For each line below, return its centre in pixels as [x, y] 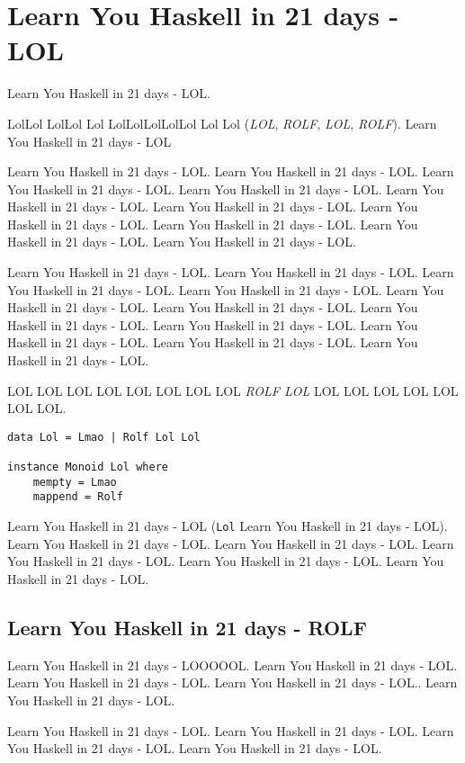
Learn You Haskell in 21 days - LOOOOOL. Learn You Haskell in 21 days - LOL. [232, 664]
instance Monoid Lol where [88, 467]
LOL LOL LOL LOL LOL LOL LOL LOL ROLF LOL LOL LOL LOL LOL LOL [233, 390]
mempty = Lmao [75, 482]
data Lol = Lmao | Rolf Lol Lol [104, 437]
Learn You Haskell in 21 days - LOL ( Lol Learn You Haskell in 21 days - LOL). [228, 526]
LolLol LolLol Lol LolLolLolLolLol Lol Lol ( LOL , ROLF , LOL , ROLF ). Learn [222, 123]
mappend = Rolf [78, 497]
